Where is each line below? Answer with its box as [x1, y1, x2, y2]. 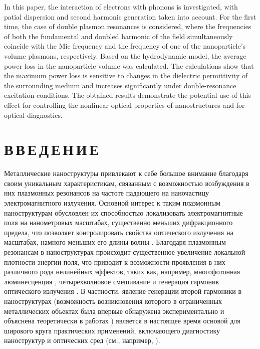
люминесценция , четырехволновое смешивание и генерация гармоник [4, 276, 219, 286]
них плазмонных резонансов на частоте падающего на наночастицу [4, 188, 209, 198]
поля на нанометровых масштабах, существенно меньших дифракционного [4, 217, 233, 228]
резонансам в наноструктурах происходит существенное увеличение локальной [4, 247, 245, 257]
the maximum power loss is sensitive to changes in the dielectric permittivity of [4, 70, 248, 81]
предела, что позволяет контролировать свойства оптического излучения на [4, 227, 233, 237]
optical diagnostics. [4, 109, 63, 120]
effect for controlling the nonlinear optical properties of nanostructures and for [4, 99, 245, 110]
